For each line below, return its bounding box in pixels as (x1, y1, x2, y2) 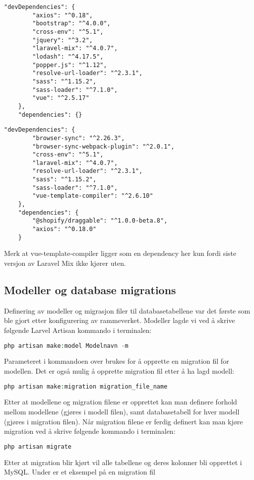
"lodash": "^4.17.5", (32, 53, 104, 60)
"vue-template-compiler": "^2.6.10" (32, 192, 153, 200)
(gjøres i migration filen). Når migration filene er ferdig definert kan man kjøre (4, 416, 243, 426)
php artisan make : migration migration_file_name (4, 383, 168, 390)
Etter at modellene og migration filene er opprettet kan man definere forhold (4, 397, 237, 407)
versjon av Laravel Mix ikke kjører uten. (4, 257, 126, 268)
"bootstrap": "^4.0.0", (32, 20, 111, 27)
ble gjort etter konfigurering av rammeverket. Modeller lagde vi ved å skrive (4, 315, 235, 325)
